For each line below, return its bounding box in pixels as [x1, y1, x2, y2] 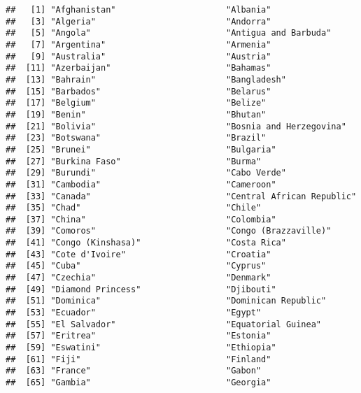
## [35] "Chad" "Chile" [6, 203, 262, 213]
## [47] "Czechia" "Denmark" [6, 273, 271, 283]
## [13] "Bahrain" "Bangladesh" [6, 74, 286, 85]
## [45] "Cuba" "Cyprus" [6, 261, 267, 271]
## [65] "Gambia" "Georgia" [6, 378, 271, 387]
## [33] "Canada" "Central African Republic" [6, 191, 357, 201]
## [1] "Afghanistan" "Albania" [6, 5, 271, 15]
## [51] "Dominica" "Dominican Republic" [6, 296, 327, 306]
